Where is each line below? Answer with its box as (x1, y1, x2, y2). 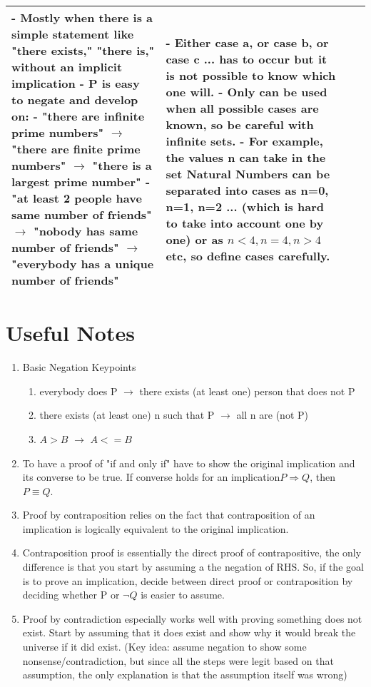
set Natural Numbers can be (166, 165, 330, 182)
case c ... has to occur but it (166, 50, 327, 67)
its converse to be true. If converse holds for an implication (22, 469, 280, 484)
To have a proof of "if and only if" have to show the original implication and (22, 455, 355, 470)
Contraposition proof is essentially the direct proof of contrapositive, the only (22, 545, 362, 560)
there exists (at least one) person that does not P (139, 383, 355, 398)
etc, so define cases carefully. (166, 247, 330, 264)
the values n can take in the (166, 148, 326, 166)
